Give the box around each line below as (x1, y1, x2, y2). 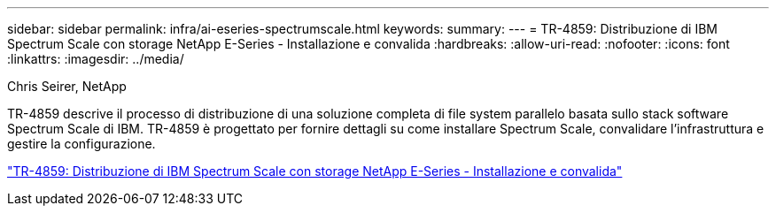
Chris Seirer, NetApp (7, 79, 127, 94)
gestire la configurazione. (7, 136, 156, 151)
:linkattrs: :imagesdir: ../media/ (7, 51, 184, 66)
